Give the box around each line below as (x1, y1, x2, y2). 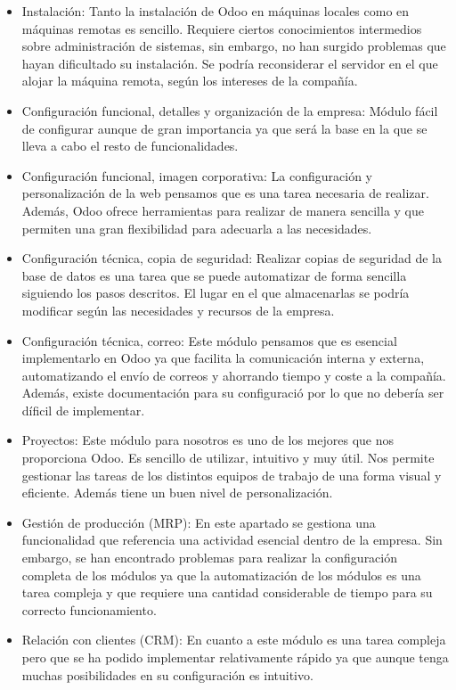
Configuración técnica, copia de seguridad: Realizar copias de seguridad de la (21, 249, 442, 267)
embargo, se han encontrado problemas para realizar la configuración (21, 548, 398, 567)
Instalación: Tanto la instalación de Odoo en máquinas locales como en (21, 2, 410, 20)
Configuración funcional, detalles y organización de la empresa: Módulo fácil (21, 101, 438, 119)
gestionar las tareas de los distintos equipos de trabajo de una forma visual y (21, 465, 442, 484)
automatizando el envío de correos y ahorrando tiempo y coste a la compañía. (21, 366, 446, 384)
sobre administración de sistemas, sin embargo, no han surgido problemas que (21, 37, 446, 55)
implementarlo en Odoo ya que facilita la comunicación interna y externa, (21, 349, 425, 367)
